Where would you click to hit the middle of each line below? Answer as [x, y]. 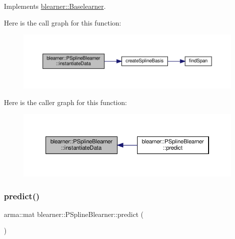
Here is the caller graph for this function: [66, 102]
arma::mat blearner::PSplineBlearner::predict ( [74, 214]
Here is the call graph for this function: [63, 22]
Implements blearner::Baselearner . [55, 6]
